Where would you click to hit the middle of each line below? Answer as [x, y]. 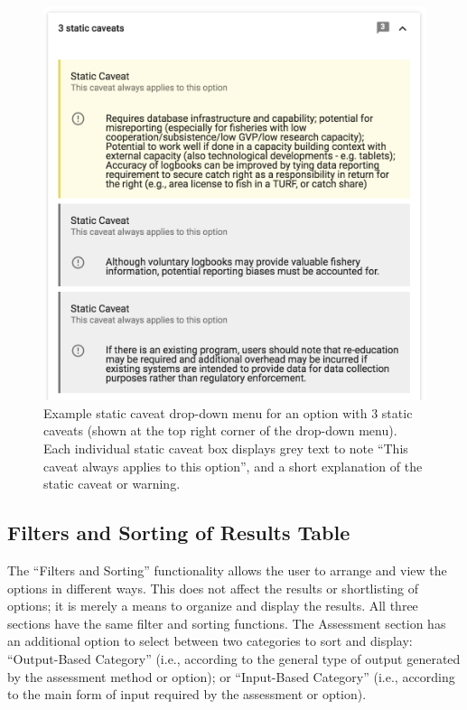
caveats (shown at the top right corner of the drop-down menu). [220, 430]
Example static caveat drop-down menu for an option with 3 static [228, 412]
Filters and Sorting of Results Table [179, 532]
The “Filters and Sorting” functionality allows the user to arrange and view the [227, 570]
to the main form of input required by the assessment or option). [187, 694]
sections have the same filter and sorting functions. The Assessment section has [227, 623]
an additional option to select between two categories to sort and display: [210, 641]
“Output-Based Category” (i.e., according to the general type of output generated [234, 658]
